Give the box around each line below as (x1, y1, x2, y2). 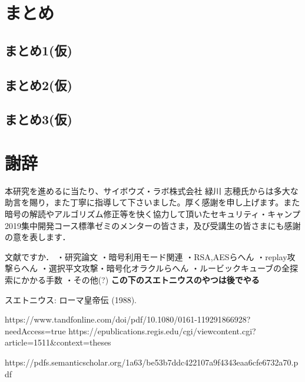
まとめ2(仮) (5, 75, 72, 94)
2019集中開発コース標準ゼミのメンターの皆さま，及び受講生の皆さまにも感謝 (5, 219, 301, 231)
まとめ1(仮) (5, 41, 72, 59)
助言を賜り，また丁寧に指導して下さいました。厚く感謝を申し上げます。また (5, 196, 300, 208)
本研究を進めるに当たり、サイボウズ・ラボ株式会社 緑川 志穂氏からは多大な (5, 184, 299, 197)
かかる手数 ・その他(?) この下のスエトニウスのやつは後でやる (21, 274, 260, 285)
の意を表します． (5, 231, 71, 243)
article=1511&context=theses (5, 336, 111, 348)
